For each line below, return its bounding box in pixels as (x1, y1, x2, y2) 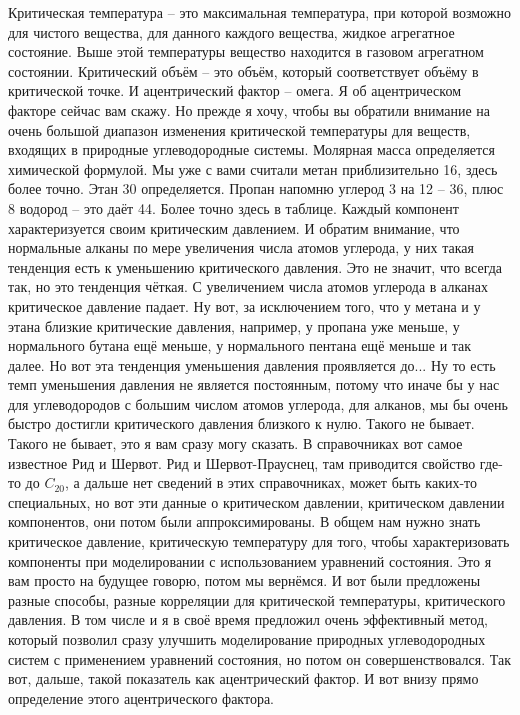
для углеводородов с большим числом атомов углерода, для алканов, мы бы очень (8, 393, 508, 414)
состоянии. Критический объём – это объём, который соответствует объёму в (8, 60, 479, 81)
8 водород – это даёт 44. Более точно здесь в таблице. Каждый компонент (8, 197, 459, 218)
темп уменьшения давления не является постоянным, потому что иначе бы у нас (8, 374, 500, 395)
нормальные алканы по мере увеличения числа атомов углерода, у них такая (8, 237, 474, 258)
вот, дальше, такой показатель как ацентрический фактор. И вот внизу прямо (8, 668, 479, 689)
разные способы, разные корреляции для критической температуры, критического (8, 589, 506, 610)
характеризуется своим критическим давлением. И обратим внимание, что (8, 217, 460, 238)
